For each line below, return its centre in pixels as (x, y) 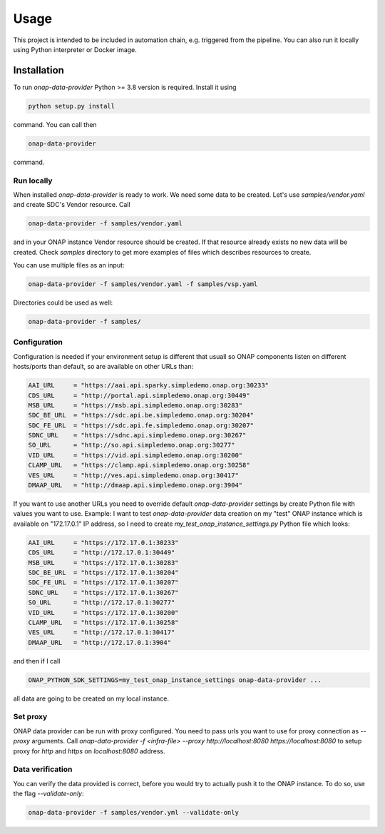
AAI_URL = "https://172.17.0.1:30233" (103, 543)
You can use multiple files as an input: (69, 265)
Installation (38, 70)
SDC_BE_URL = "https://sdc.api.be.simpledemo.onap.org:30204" (141, 415)
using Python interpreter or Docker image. (75, 49)
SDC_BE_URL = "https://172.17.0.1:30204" (103, 572)
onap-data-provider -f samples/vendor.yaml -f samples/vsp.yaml (143, 284)
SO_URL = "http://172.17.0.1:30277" (102, 602)
